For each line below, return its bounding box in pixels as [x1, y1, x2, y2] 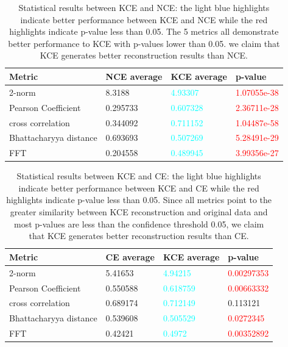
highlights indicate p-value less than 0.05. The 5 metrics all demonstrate [9, 25, 279, 38]
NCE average [105, 70, 163, 82]
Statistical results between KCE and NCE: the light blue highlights [18, 1, 270, 13]
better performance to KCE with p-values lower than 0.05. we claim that [8, 37, 280, 49]
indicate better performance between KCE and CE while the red [18, 181, 259, 194]
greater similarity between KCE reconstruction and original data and [10, 206, 268, 218]
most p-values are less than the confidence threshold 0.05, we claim [13, 217, 264, 230]
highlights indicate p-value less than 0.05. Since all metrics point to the [6, 193, 272, 206]
